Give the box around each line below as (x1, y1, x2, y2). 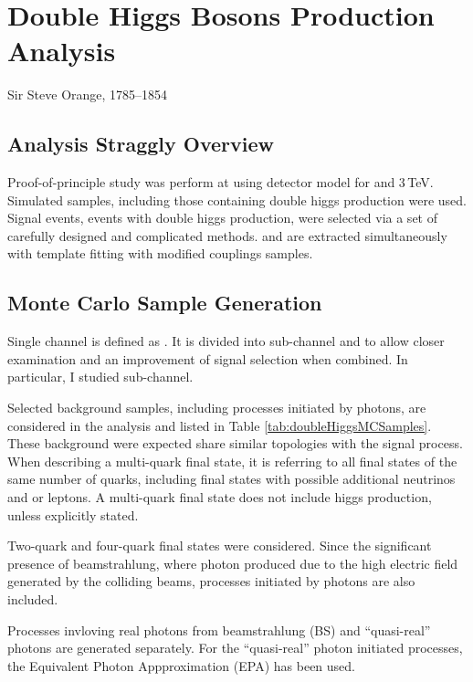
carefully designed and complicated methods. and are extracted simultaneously (7, 226, 447, 245)
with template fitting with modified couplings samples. (7, 244, 313, 263)
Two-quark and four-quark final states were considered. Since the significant (7, 536, 432, 555)
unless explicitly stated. (7, 505, 139, 524)
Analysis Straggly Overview (7, 130, 275, 158)
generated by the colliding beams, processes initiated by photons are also (7, 572, 415, 591)
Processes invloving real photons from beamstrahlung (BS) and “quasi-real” (7, 620, 431, 639)
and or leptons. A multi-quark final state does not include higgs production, (7, 488, 432, 507)
